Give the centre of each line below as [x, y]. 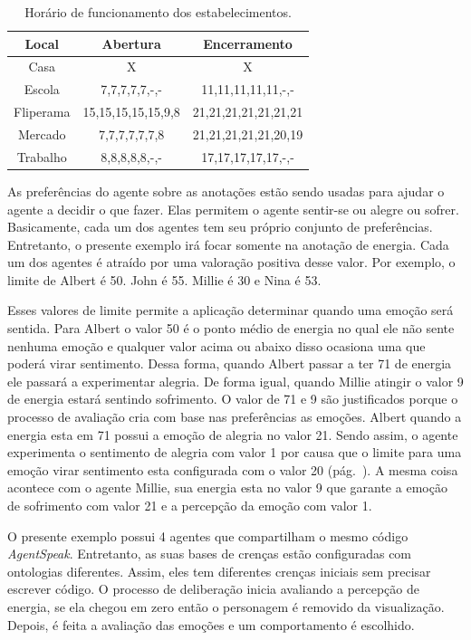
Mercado [42, 134]
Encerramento [248, 43]
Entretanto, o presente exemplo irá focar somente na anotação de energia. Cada [228, 244]
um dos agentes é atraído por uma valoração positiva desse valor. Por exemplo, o [231, 262]
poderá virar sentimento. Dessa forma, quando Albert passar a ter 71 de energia [230, 363]
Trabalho [42, 156]
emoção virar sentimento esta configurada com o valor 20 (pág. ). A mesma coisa [233, 469]
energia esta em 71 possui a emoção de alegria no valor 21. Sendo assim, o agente [233, 434]
